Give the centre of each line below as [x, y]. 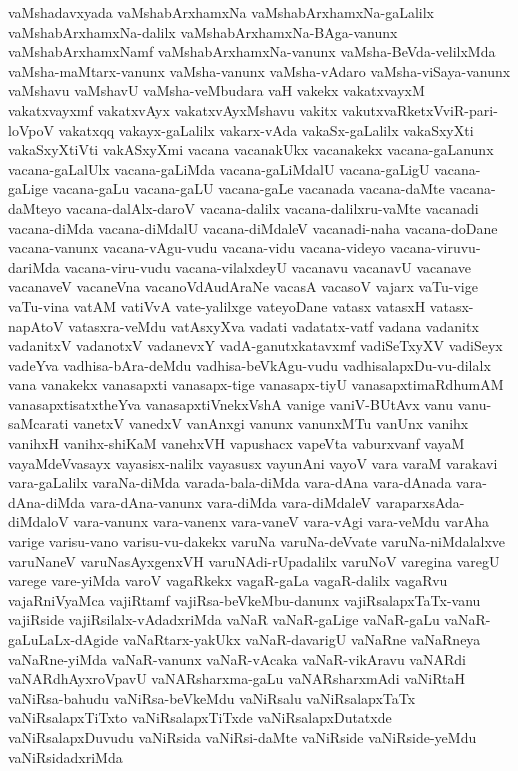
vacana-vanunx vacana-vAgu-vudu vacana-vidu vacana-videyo [197, 247]
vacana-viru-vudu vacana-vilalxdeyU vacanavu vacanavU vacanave [267, 266]
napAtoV [36, 325]
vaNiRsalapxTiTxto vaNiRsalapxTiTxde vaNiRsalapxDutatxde [200, 717]
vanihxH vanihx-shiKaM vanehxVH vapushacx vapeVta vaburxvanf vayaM [236, 443]
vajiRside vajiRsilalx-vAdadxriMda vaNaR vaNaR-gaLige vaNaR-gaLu [224, 619]
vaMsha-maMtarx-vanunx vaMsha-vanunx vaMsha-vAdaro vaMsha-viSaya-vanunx [259, 70]
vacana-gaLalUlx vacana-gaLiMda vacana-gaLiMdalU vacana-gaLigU [219, 168]
